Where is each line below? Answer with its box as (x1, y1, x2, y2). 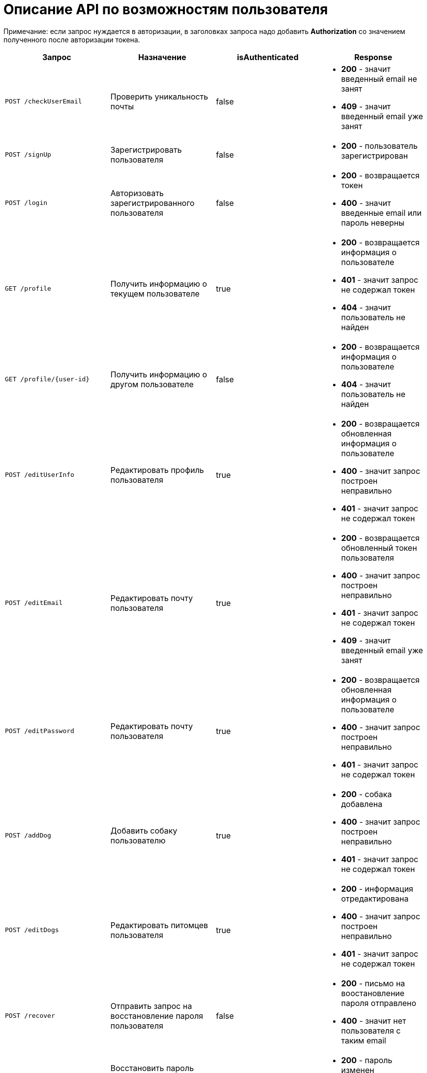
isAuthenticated (237, 52, 299, 62)
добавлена (341, 799, 383, 809)
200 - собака (341, 789, 392, 799)
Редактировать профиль (110, 465, 204, 475)
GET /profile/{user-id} (5, 375, 90, 383)
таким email (341, 1035, 386, 1045)
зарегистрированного (110, 198, 195, 208)
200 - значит (341, 64, 391, 74)
